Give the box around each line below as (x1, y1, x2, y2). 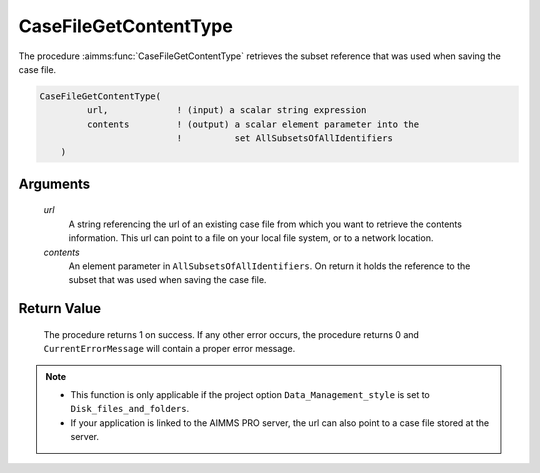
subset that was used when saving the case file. (68, 274, 267, 286)
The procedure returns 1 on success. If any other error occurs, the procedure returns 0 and (43, 328, 420, 340)
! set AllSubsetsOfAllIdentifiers (176, 133, 394, 144)
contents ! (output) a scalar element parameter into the (86, 118, 420, 130)
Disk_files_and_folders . (70, 403, 190, 415)
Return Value (18, 300, 102, 317)
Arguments (18, 175, 91, 192)
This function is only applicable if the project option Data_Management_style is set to (70, 389, 430, 401)
